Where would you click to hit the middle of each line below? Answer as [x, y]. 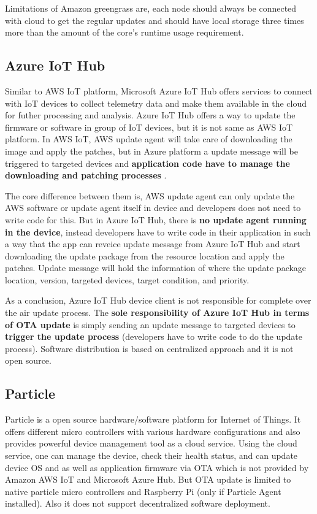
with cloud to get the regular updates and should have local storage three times [155, 20]
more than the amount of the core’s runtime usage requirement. [124, 32]
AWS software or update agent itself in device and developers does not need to [153, 208]
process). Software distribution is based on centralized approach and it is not [149, 348]
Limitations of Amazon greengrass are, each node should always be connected [151, 8]
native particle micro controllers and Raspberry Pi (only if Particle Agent [143, 491]
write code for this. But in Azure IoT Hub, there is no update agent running [156, 219]
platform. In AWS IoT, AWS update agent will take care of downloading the [149, 139]
